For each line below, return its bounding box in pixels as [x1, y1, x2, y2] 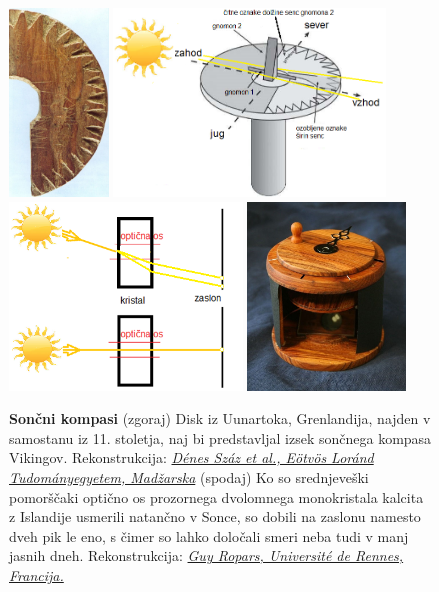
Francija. [9, 564, 64, 585]
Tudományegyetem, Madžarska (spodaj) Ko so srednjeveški [9, 466, 369, 487]
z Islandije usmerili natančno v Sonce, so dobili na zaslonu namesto [9, 506, 421, 527]
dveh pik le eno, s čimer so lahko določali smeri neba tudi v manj [9, 525, 409, 546]
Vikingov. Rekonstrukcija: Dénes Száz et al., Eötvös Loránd [9, 447, 374, 468]
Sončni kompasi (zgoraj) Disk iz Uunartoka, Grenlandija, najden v [9, 408, 431, 429]
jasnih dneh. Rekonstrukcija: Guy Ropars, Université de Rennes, [9, 545, 404, 566]
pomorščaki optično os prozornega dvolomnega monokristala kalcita [9, 486, 424, 507]
